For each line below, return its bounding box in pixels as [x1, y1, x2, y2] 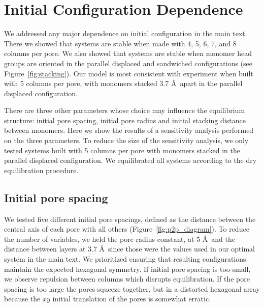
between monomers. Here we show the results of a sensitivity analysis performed [4, 125, 254, 135]
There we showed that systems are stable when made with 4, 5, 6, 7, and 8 [4, 38, 237, 48]
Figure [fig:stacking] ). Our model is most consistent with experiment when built [4, 68, 253, 78]
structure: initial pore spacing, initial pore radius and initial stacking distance [4, 115, 246, 125]
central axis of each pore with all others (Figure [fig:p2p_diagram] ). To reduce [4, 224, 249, 234]
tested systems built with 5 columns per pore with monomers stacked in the [4, 145, 240, 155]
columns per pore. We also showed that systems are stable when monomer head [4, 48, 252, 59]
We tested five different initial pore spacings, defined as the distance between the [4, 213, 256, 224]
